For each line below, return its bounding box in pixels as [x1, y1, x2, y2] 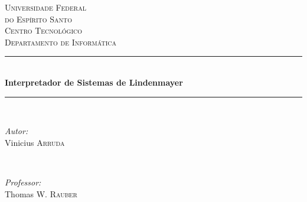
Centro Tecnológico [5, 24, 83, 37]
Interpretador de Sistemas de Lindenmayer [5, 76, 183, 88]
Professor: [5, 175, 41, 188]
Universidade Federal [5, 1, 86, 13]
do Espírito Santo [5, 12, 73, 25]
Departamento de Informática [5, 35, 116, 48]
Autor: [5, 125, 28, 137]
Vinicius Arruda [5, 136, 65, 148]
